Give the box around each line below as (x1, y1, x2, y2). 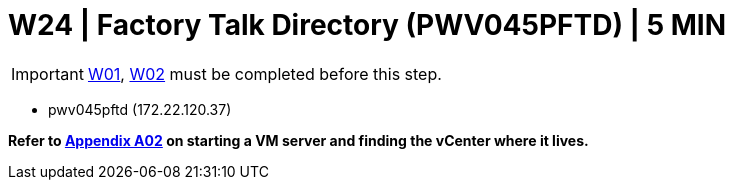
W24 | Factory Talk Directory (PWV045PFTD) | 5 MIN (8, 8, 726, 42)
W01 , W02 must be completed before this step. (87, 63, 442, 84)
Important (11, 63, 84, 84)
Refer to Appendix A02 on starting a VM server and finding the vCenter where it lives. (8, 131, 589, 149)
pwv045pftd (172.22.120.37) (48, 100, 232, 118)
